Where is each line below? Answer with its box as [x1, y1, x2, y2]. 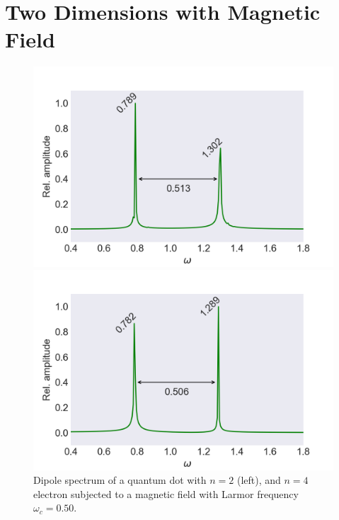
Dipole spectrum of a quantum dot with [33, 473, 207, 487]
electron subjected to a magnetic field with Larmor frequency [33, 486, 299, 501]
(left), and [236, 473, 281, 487]
